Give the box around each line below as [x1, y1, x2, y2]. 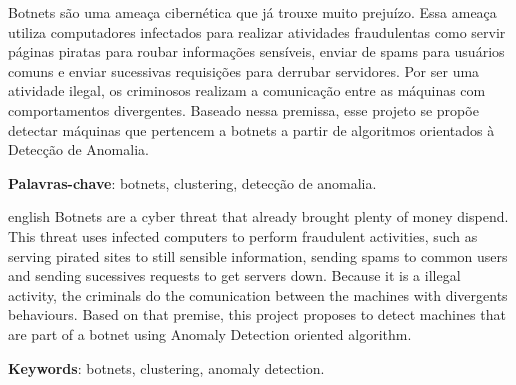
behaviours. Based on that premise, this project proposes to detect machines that [8, 304, 506, 325]
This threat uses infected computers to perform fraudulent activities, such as [8, 225, 478, 246]
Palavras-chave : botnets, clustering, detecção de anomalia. [8, 172, 377, 193]
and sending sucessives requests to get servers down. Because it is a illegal [8, 265, 461, 286]
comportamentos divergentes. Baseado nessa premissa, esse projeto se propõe [8, 99, 479, 120]
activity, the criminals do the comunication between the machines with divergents [8, 284, 508, 305]
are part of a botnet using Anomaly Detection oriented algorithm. [8, 323, 412, 344]
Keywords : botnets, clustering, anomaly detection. [8, 357, 325, 378]
